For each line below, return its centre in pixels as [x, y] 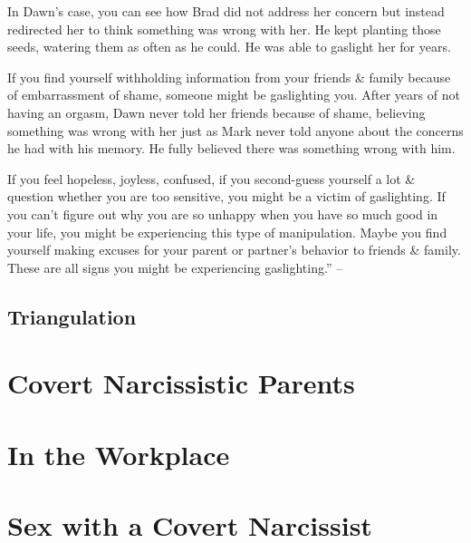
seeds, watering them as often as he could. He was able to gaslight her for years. [229, 47]
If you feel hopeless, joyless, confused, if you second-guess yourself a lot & [211, 178]
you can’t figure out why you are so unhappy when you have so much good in [223, 213]
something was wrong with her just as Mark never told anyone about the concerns [235, 130]
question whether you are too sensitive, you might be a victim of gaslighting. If [226, 196]
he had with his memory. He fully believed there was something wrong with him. [231, 148]
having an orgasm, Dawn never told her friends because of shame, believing [216, 112]
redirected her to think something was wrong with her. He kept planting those [224, 29]
